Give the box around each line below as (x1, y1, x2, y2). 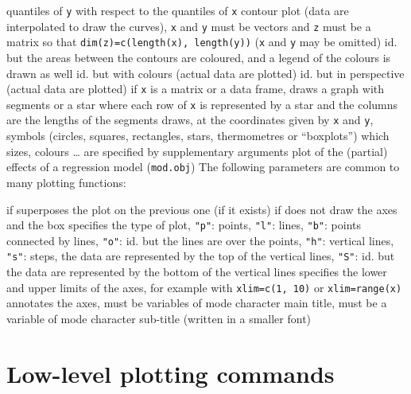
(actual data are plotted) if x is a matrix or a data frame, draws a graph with (6, 80, 385, 97)
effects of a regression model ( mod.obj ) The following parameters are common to (6, 158, 400, 175)
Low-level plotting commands (6, 357, 335, 389)
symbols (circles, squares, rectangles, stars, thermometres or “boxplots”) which (6, 127, 390, 144)
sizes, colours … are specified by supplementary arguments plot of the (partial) (6, 142, 388, 159)
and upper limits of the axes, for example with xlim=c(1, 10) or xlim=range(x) (6, 279, 402, 295)
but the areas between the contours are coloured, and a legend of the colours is (6, 49, 391, 65)
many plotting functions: (6, 174, 126, 190)
